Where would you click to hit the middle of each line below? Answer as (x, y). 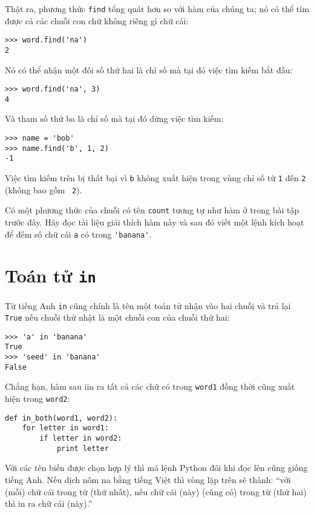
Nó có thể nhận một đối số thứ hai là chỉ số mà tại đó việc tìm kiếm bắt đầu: (149, 69)
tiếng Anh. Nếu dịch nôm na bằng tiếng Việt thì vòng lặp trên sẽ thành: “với (148, 479)
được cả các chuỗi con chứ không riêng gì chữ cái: (97, 20)
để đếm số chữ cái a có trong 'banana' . (78, 234)
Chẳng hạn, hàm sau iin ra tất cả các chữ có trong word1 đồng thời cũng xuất (150, 386)
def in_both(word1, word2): (61, 418)
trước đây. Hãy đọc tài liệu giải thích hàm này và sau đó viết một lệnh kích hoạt (155, 222)
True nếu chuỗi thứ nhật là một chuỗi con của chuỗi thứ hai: (117, 317)
